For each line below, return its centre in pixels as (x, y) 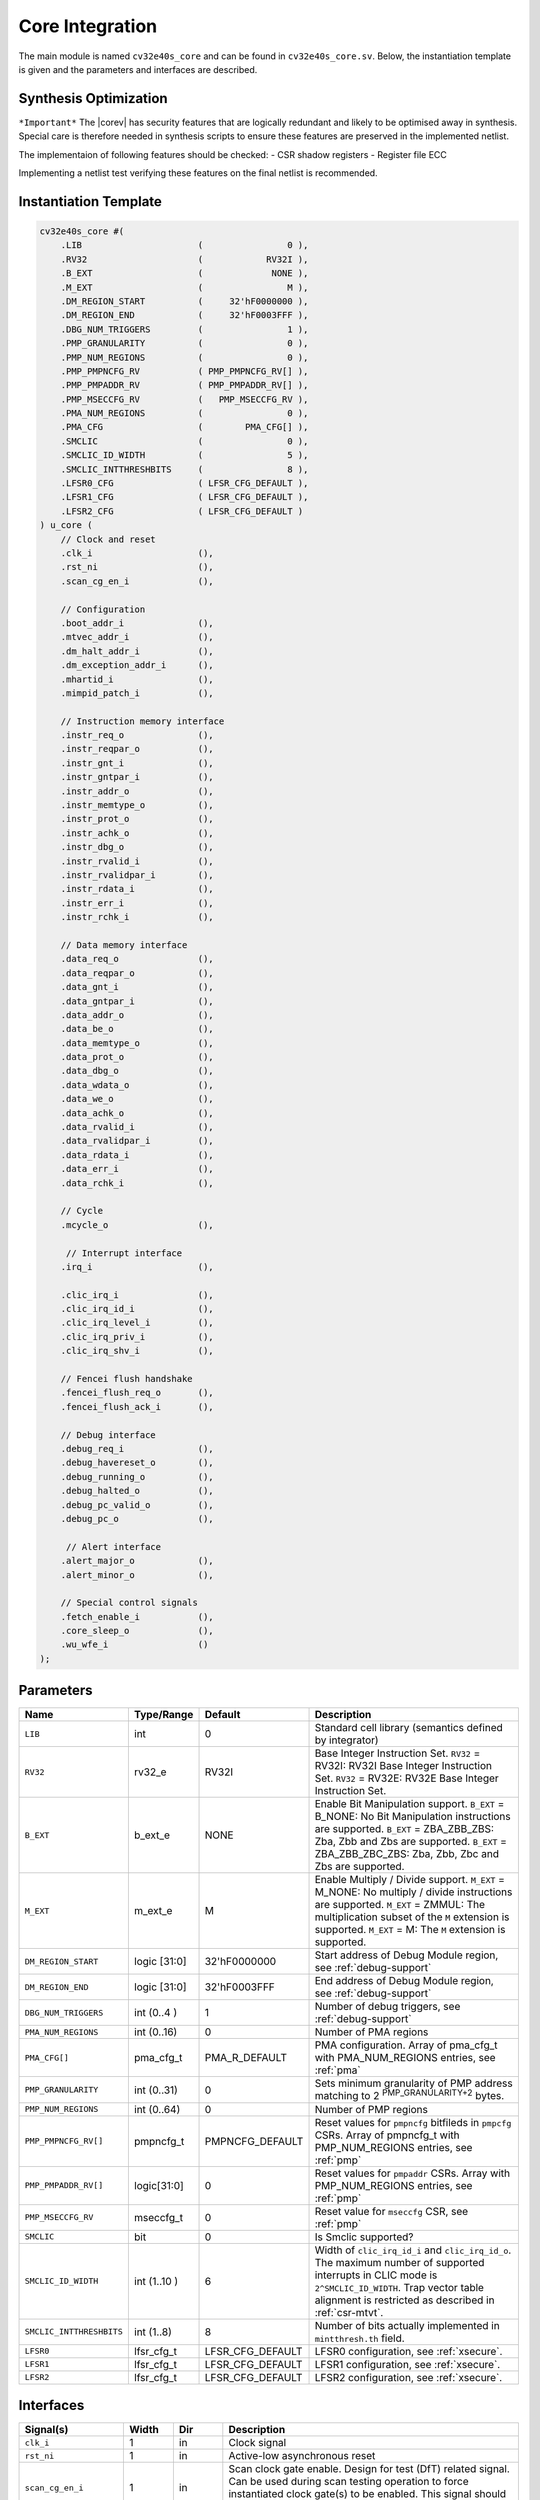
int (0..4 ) (155, 2013)
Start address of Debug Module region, (406, 1955)
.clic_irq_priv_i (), (137, 1336)
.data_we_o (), (137, 1099)
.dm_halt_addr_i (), (137, 651)
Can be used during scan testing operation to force (348, 2482)
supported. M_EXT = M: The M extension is (410, 1930)
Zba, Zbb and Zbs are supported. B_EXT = (410, 1842)
